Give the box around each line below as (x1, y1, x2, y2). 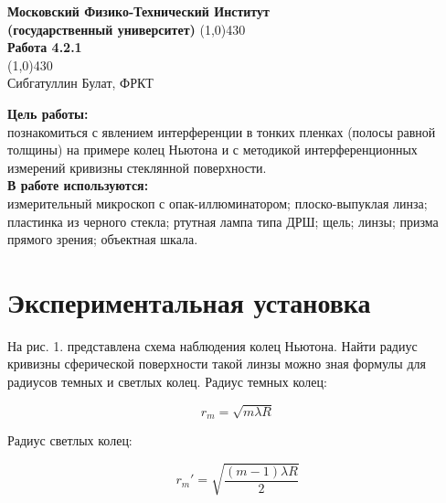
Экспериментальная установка (7, 283, 371, 320)
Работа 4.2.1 (7, 37, 82, 57)
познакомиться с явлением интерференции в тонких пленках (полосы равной (7, 122, 436, 141)
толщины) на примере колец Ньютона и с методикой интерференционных (7, 140, 418, 159)
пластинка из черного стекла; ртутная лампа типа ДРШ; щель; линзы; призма (7, 211, 439, 230)
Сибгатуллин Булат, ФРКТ (7, 73, 154, 92)
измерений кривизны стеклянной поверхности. (7, 157, 267, 177)
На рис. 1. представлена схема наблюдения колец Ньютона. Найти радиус (7, 336, 418, 355)
